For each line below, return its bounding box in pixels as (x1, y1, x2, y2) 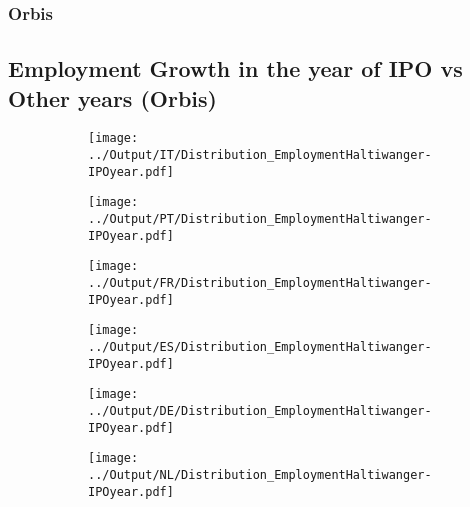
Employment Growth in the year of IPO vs (8, 53, 463, 84)
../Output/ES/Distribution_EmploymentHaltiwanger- (88, 340, 432, 354)
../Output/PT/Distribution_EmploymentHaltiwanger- (88, 212, 432, 227)
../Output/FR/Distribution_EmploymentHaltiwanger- (88, 276, 432, 291)
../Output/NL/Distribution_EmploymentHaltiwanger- (88, 467, 432, 482)
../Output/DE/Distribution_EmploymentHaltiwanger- (88, 403, 432, 418)
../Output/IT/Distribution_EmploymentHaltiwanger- (88, 148, 432, 163)
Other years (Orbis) (8, 82, 217, 113)
